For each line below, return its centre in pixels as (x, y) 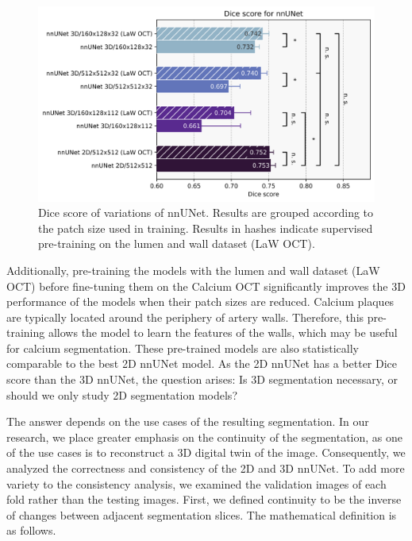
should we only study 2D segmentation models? (122, 394)
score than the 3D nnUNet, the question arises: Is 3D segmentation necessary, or (202, 379)
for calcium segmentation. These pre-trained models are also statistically (183, 348)
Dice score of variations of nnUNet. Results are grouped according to (206, 213)
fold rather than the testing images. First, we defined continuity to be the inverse (204, 499)
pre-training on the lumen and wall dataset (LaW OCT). (177, 243)
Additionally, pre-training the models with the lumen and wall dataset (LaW (193, 270)
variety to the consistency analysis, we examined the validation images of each (196, 483)
